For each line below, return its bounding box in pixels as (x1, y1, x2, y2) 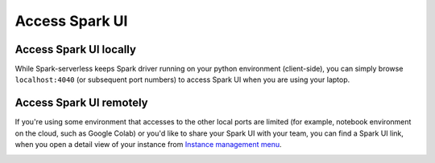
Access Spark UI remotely (14, 96, 148, 110)
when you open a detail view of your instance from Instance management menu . (14, 140, 282, 149)
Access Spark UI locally (14, 43, 137, 56)
